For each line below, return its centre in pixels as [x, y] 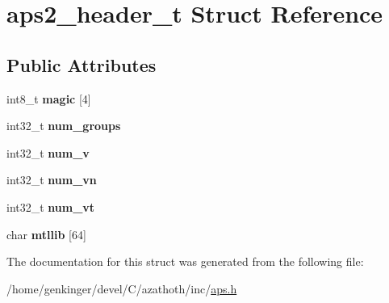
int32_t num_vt [51, 206]
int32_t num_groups [64, 126]
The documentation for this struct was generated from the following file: [185, 261]
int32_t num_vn [52, 180]
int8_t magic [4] [49, 98]
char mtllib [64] [46, 234]
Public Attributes [82, 64]
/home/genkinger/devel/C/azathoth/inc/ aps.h [122, 288]
